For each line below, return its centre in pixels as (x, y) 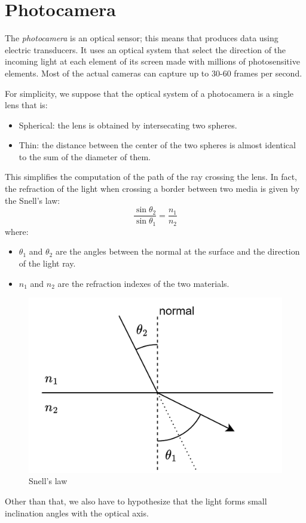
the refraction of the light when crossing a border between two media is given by (152, 189)
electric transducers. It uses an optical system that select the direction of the (146, 49)
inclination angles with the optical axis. (77, 513)
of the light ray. (47, 263)
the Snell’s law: (33, 200)
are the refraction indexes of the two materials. (143, 283)
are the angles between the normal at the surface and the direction (178, 251)
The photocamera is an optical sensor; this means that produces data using (142, 38)
